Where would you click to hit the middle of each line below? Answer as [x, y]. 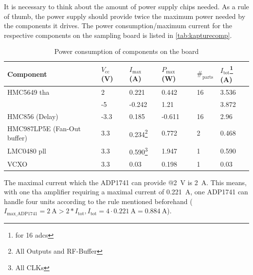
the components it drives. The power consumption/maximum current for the [118, 26]
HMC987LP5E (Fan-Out [44, 128]
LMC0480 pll [27, 150]
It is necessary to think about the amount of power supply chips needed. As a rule [126, 6]
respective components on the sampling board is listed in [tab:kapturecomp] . [118, 35]
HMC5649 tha [28, 92]
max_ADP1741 [22, 214]
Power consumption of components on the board [126, 51]
